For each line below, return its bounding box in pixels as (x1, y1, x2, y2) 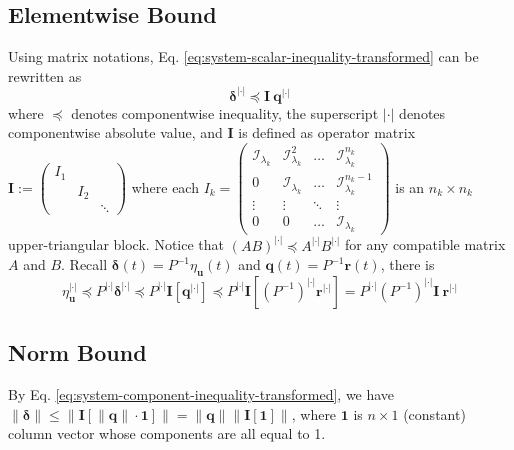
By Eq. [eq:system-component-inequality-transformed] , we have (8, 384, 395, 405)
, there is (380, 254, 435, 275)
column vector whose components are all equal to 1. (8, 423, 326, 444)
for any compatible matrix (345, 234, 506, 255)
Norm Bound (8, 337, 147, 368)
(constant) (403, 403, 466, 424)
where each (131, 176, 199, 197)
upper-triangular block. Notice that (8, 234, 224, 255)
